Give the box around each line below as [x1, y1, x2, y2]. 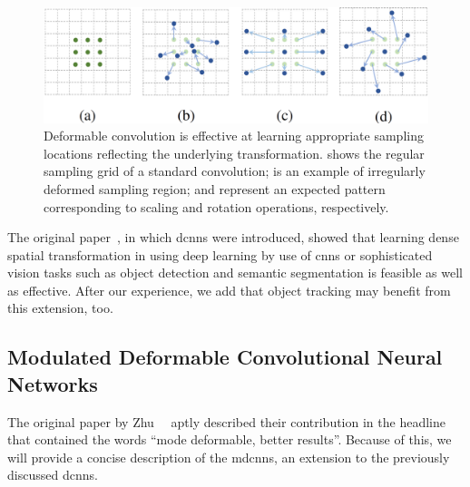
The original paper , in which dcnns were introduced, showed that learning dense [7, 228, 459, 247]
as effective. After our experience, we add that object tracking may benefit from [7, 280, 451, 299]
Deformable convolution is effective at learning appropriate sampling [44, 126, 424, 145]
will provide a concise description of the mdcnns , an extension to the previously [7, 447, 450, 466]
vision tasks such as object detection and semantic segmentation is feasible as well [7, 263, 463, 282]
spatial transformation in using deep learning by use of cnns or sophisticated [7, 245, 433, 264]
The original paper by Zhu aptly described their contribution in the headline [7, 412, 446, 431]
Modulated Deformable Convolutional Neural [7, 343, 443, 371]
